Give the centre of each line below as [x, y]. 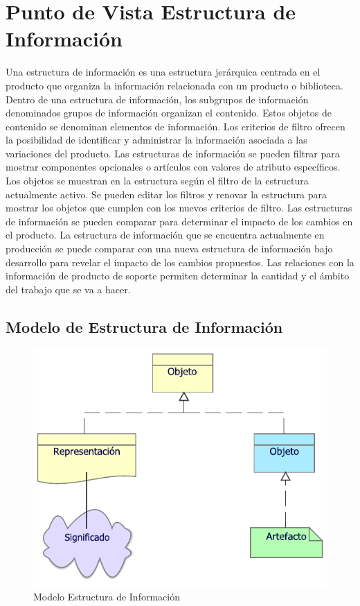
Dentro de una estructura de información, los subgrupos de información [157, 99]
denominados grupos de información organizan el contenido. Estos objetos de [169, 113]
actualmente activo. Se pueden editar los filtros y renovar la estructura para [166, 194]
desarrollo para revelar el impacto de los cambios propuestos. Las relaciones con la [180, 262]
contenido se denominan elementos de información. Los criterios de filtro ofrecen [175, 126]
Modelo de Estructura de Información [144, 326]
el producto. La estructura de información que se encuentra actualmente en [165, 235]
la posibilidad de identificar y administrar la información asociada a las [156, 140]
